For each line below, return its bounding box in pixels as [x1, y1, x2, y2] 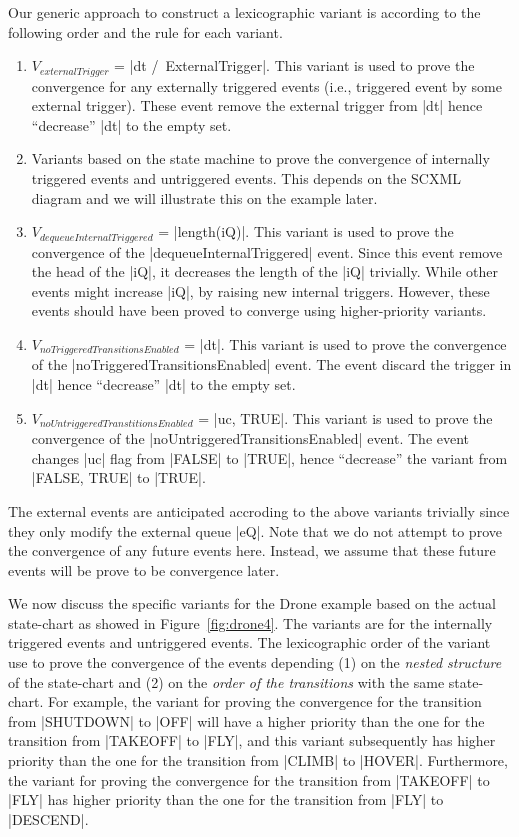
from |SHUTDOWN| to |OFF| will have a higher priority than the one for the [8, 710, 485, 731]
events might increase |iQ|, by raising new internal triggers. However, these [31, 280, 490, 301]
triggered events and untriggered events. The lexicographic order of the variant [8, 632, 491, 653]
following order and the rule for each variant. [8, 21, 283, 42]
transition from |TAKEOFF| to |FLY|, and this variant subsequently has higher [8, 730, 496, 751]
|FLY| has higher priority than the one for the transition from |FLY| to [8, 789, 444, 810]
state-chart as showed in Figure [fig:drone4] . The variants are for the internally [8, 612, 493, 633]
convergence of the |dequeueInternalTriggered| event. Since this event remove [31, 241, 503, 262]
